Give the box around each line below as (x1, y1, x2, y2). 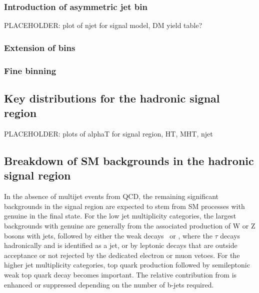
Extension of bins (4, 41, 75, 53)
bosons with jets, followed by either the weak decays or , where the (4, 230, 212, 240)
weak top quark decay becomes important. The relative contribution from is (4, 269, 237, 280)
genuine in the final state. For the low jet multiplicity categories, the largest (4, 210, 236, 221)
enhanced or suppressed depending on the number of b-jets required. (4, 279, 214, 289)
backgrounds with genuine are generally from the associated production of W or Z (4, 220, 255, 231)
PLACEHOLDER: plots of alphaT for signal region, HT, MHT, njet (4, 128, 213, 139)
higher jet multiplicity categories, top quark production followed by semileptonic (4, 259, 250, 270)
